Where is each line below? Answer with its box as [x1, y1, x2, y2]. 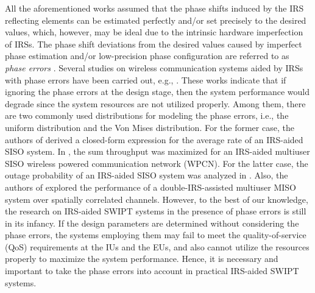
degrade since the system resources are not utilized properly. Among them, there [5, 97, 306, 110]
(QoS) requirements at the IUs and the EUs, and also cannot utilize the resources [5, 240, 310, 253]
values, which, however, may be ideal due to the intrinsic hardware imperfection [5, 26, 303, 38]
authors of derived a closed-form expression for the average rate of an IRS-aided [5, 133, 303, 146]
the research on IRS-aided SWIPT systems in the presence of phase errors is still [5, 205, 306, 217]
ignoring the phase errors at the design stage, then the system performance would [5, 85, 310, 98]
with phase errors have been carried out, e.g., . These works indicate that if [5, 73, 286, 86]
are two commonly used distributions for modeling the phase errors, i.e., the [5, 109, 289, 122]
